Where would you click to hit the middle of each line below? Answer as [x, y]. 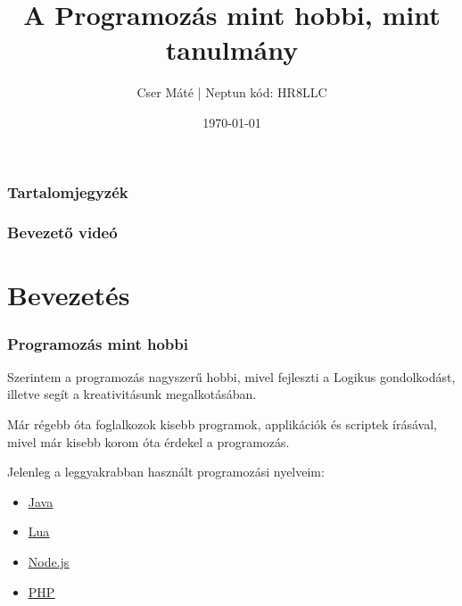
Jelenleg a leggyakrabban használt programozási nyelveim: [166, 472]
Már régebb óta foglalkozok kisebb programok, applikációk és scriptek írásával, [223, 424]
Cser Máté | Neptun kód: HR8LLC [232, 92]
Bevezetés [69, 295]
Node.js [49, 562]
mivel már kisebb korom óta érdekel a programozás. [148, 441]
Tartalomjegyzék [68, 191]
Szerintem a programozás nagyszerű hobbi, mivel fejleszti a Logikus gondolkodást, [231, 376]
